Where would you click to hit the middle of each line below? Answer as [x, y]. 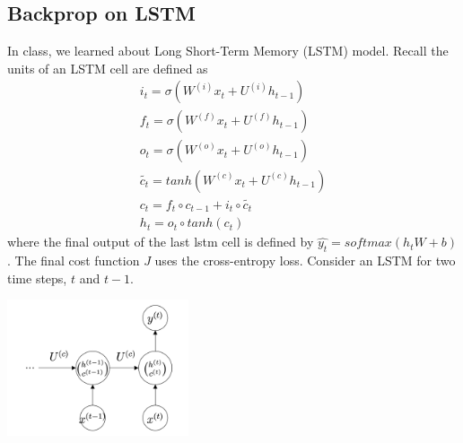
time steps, [37, 278]
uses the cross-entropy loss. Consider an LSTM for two [305, 261]
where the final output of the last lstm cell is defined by [161, 242]
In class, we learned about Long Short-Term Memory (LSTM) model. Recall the [228, 51]
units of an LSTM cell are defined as [108, 68]
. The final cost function [74, 261]
